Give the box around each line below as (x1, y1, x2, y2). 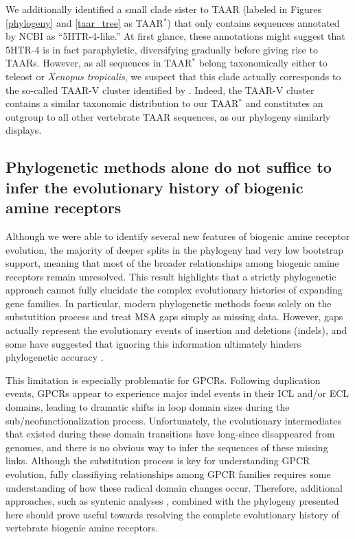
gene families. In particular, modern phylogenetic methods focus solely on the (5, 296, 332, 310)
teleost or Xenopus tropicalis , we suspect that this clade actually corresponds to (5, 69, 341, 83)
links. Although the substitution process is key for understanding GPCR (5, 453, 310, 468)
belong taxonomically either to (198, 56, 328, 70)
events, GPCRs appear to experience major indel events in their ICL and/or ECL (5, 386, 350, 400)
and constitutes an (245, 96, 323, 110)
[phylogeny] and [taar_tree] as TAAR (5, 15, 163, 29)
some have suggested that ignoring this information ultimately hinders (5, 336, 301, 350)
